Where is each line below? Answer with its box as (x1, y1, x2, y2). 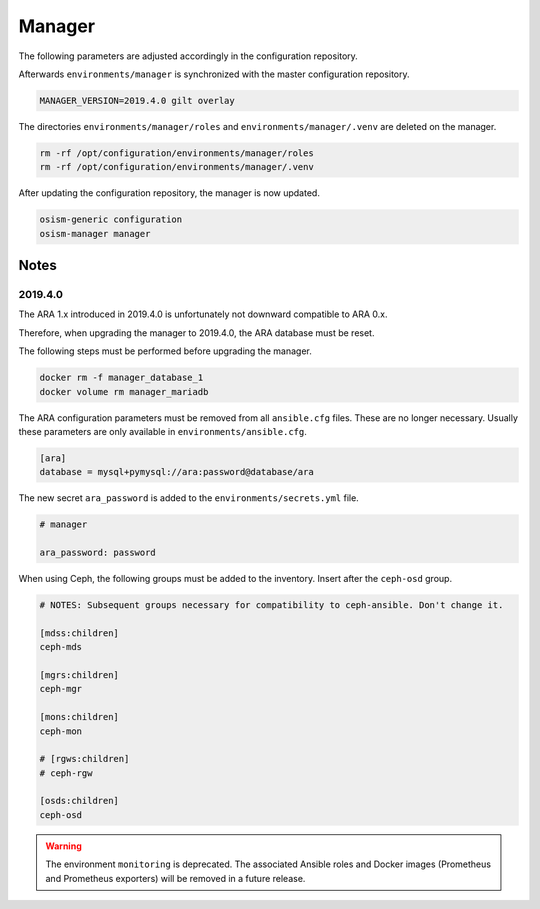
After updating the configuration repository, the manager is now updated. (18, 187, 320, 199)
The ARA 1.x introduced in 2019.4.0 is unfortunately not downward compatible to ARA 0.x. (18, 308, 388, 320)
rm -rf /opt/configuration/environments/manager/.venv (39, 161, 314, 173)
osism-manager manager (39, 228, 151, 239)
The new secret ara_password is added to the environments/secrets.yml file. (18, 492, 359, 504)
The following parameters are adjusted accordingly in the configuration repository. (18, 50, 359, 62)
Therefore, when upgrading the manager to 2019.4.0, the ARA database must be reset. (18, 326, 375, 339)
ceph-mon (39, 725, 83, 737)
